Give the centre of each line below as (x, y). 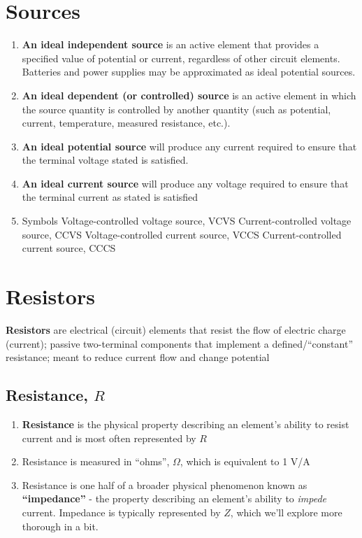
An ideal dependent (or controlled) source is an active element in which (189, 95)
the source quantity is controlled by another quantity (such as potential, (176, 109)
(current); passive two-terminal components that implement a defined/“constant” (180, 343)
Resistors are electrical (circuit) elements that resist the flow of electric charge (176, 329)
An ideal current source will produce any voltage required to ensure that (185, 183)
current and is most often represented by (109, 438)
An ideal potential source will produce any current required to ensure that (189, 146)
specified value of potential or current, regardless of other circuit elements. (181, 58)
